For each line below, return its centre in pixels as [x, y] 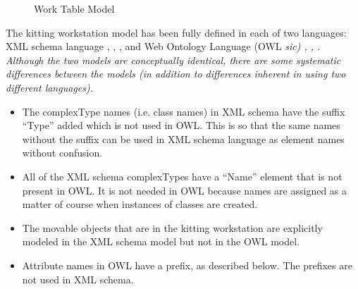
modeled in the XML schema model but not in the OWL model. [161, 241]
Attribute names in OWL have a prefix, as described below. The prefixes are [187, 265]
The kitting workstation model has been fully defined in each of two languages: [176, 32]
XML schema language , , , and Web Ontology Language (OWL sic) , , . [163, 46]
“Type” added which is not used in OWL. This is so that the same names [181, 125]
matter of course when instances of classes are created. [140, 204]
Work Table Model [74, 8]
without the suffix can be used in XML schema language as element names [183, 139]
